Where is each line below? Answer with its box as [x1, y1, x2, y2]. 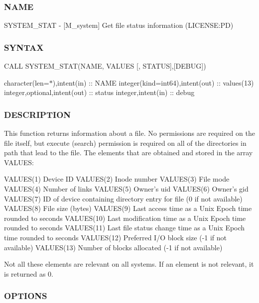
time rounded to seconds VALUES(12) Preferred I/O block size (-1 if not [4, 232, 227, 242]
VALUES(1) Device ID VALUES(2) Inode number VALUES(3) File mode [4, 174, 230, 184]
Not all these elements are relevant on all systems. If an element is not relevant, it [4, 259, 254, 269]
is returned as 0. [4, 268, 54, 279]
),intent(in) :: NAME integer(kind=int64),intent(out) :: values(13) [52, 77, 254, 88]
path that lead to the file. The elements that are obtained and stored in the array [4, 147, 253, 158]
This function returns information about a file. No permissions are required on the [4, 128, 255, 138]
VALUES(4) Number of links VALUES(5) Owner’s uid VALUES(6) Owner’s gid [4, 184, 249, 194]
